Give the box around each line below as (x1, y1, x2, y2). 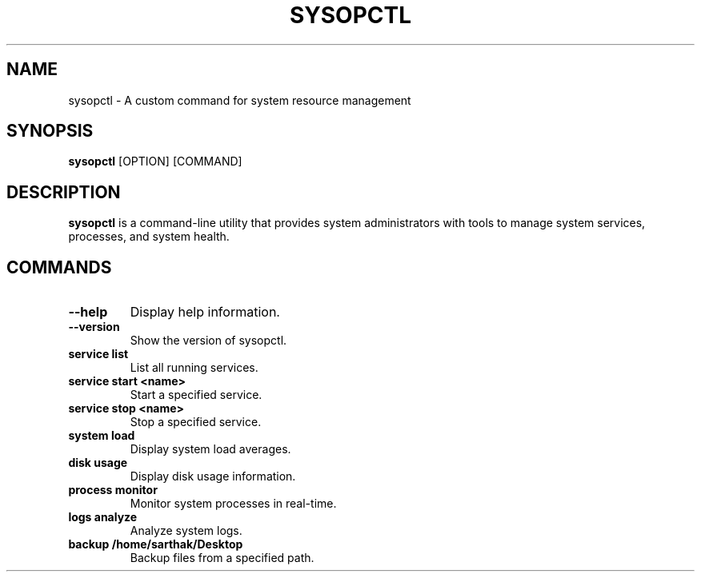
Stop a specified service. (130, 415, 262, 429)
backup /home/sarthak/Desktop (68, 537, 243, 552)
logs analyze (68, 510, 138, 524)
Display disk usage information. (130, 469, 296, 484)
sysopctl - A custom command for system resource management (68, 93, 411, 107)
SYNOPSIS (6, 121, 94, 142)
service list (68, 347, 129, 361)
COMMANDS (6, 257, 112, 277)
